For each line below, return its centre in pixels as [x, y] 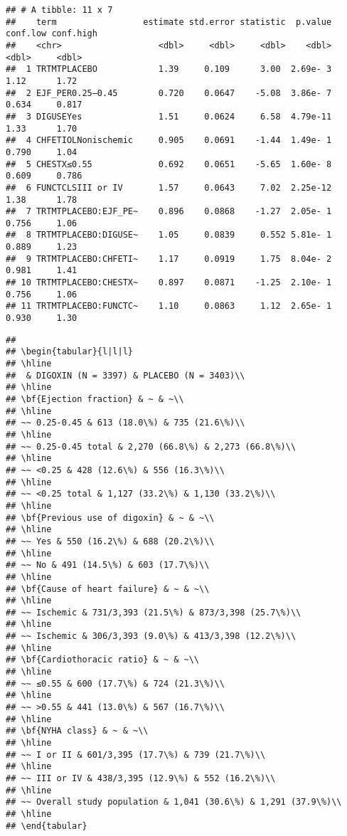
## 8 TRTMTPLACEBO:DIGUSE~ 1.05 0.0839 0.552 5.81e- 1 [169, 235]
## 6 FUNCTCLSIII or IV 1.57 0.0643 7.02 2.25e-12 [169, 187]
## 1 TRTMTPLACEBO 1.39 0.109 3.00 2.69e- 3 [169, 69]
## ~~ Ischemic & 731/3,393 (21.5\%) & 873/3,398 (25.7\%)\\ [154, 612]
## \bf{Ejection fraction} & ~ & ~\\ [95, 399]
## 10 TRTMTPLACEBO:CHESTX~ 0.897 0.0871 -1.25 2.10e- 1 [169, 283]
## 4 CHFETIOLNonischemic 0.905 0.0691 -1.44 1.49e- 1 [169, 141]
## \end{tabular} [47, 826]
